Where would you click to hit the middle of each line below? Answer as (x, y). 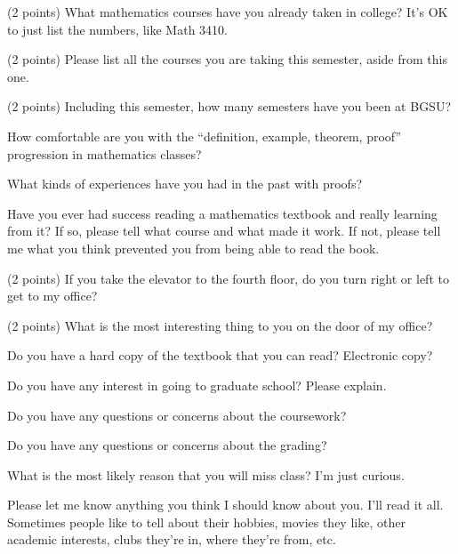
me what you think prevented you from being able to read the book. (193, 248)
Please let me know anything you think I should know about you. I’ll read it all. (225, 505)
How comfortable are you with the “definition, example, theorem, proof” (205, 136)
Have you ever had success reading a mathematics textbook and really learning (222, 213)
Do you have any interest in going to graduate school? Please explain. (197, 385)
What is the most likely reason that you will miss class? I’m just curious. (206, 474)
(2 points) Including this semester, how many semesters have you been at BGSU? (229, 106)
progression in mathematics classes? (104, 153)
